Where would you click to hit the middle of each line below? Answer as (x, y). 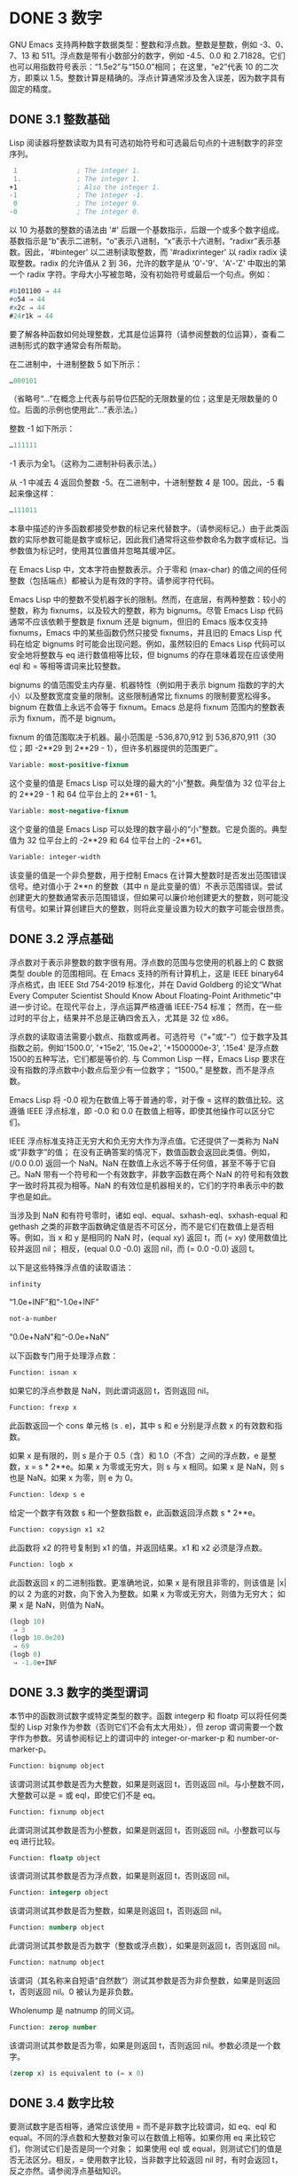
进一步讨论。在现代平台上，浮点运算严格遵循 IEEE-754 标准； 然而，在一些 (146, 1006)
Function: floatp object (55, 1858)
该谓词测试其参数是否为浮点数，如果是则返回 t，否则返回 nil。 (122, 1876)
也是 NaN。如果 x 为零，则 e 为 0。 (74, 1478)
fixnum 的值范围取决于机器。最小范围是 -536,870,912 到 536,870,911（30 (143, 737)
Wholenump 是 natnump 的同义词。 (74, 2010)
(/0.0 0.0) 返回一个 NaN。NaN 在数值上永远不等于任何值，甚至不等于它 (139, 1163)
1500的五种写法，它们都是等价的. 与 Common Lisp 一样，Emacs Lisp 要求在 (147, 1058)
